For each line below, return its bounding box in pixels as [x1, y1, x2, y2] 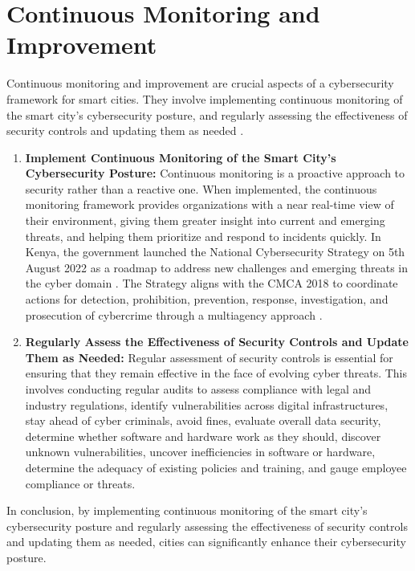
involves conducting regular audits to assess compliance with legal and [25, 381, 372, 397]
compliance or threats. [25, 475, 136, 491]
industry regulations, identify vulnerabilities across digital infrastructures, [25, 396, 389, 413]
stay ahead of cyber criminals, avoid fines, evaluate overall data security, [25, 412, 381, 429]
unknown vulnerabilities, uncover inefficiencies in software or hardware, [25, 443, 376, 460]
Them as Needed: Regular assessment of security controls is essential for [25, 349, 393, 365]
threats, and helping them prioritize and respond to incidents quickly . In [25, 227, 381, 244]
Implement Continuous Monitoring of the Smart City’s [25, 149, 336, 165]
